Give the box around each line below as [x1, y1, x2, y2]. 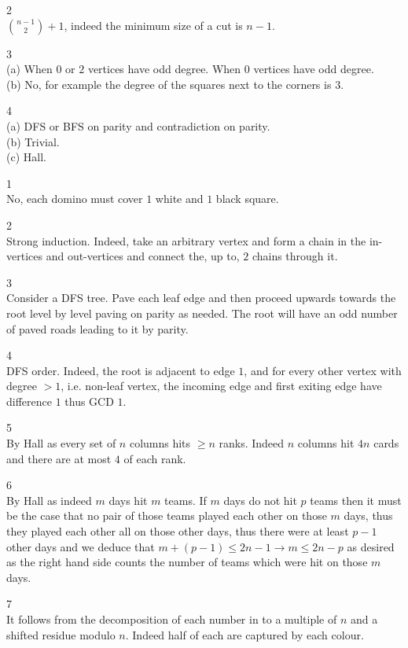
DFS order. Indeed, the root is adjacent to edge [6, 362, 235, 378]
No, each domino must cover [6, 190, 143, 207]
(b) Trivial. [6, 133, 60, 149]
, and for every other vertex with [244, 362, 402, 378]
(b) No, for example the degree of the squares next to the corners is [6, 75, 332, 92]
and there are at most [6, 450, 112, 466]
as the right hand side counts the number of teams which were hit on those [6, 554, 368, 570]
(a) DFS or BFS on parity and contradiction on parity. [6, 117, 270, 134]
